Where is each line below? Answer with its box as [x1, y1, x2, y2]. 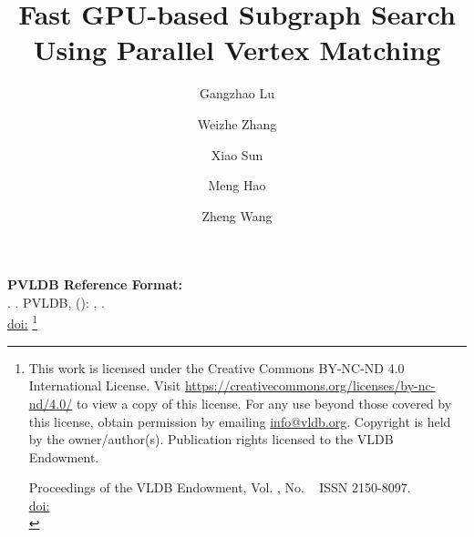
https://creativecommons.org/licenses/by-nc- [184, 376, 436, 395]
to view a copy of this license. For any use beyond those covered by [76, 393, 452, 412]
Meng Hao [208, 176, 266, 195]
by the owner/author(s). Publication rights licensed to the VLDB [28, 430, 394, 449]
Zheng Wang [201, 206, 273, 225]
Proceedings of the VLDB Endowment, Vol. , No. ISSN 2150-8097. [28, 478, 411, 497]
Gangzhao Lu [200, 84, 274, 103]
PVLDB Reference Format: [7, 275, 183, 294]
